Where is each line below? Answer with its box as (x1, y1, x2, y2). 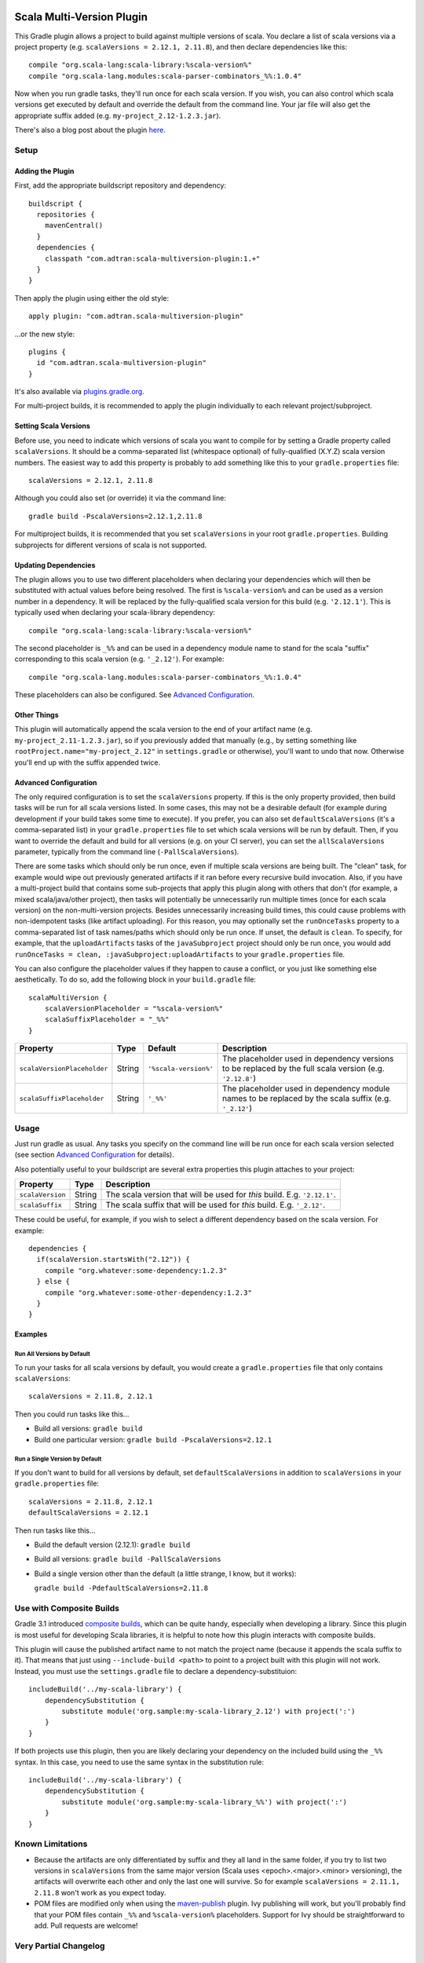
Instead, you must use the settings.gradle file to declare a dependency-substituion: (14, 1666, 298, 1676)
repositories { (36, 210, 95, 219)
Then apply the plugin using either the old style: (14, 293, 169, 302)
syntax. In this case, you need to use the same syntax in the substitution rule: (14, 1757, 265, 1767)
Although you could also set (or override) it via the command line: (14, 493, 227, 503)
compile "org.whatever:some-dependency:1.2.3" (44, 1266, 228, 1275)
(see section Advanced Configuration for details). (14, 1150, 174, 1160)
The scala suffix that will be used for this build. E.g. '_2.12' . (105, 1200, 326, 1211)
